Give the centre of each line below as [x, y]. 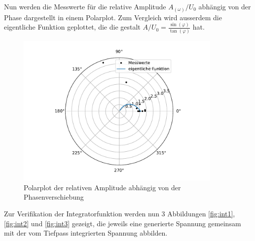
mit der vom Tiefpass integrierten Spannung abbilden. [86, 233]
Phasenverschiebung [54, 197]
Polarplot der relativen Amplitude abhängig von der [102, 187]
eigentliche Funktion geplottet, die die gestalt [72, 27]
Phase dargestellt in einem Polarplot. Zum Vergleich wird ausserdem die [113, 17]
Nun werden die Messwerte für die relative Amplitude [85, 6]
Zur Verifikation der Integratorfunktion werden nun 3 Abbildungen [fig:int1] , [120, 214]
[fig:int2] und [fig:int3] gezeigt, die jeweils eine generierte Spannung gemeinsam [123, 223]
